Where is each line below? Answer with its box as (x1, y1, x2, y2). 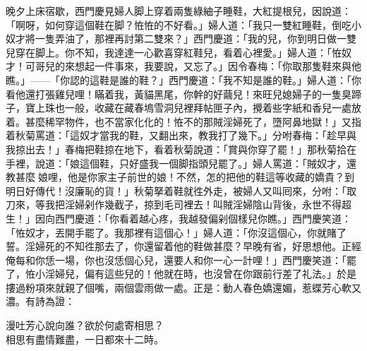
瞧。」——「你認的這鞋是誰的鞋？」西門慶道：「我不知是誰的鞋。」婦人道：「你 (6, 72, 361, 87)
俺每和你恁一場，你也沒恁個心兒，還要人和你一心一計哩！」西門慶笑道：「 (6, 252, 347, 267)
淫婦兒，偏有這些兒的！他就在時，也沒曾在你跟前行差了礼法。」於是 (44, 266, 356, 281)
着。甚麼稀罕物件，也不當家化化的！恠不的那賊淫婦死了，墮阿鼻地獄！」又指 (6, 114, 361, 129)
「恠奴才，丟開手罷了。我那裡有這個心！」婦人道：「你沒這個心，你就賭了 (6, 225, 347, 239)
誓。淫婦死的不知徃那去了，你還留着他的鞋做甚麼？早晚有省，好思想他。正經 (6, 239, 361, 254)
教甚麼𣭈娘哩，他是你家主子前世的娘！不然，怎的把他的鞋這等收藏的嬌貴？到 (6, 169, 354, 184)
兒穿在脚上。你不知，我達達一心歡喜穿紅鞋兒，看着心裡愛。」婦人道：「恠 (6, 44, 342, 59)
